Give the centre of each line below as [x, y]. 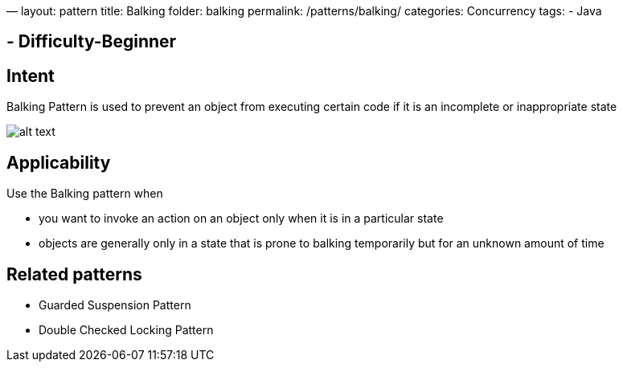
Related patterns [74, 274]
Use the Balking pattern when [85, 194]
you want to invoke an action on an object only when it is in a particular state [241, 219]
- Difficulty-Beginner [92, 42]
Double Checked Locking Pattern [126, 329]
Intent [31, 76]
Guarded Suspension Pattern [115, 305]
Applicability [59, 162]
